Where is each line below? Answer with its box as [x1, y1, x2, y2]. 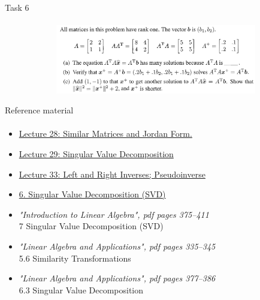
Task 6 [5, 1, 29, 13]
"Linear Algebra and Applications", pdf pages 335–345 [19, 239, 216, 252]
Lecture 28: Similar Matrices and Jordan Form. [19, 127, 192, 140]
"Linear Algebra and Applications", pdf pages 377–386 [19, 272, 216, 284]
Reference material [5, 104, 74, 116]
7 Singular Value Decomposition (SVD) [19, 220, 164, 232]
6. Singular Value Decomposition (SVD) [19, 188, 166, 200]
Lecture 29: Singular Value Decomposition [19, 147, 174, 160]
